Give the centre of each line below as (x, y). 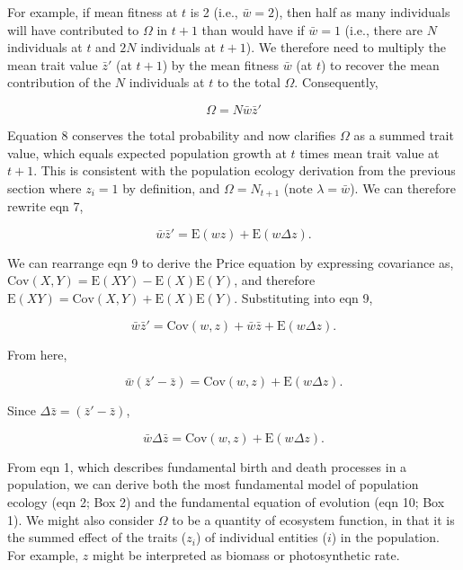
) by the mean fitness (220, 64)
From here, (37, 354)
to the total (249, 82)
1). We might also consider (81, 519)
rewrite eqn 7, (45, 206)
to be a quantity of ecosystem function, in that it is (313, 519)
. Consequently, (336, 82)
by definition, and (171, 187)
